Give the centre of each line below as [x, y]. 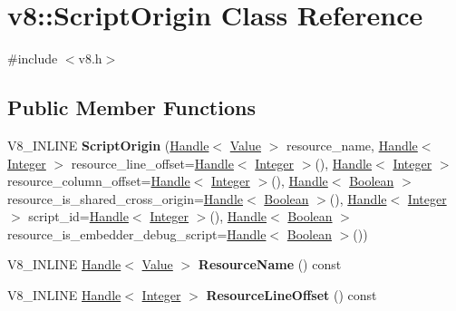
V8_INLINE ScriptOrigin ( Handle [108, 145]
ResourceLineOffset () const [291, 295]
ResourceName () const [270, 264]
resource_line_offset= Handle [152, 163]
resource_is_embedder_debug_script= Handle [137, 233]
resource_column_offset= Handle [99, 181]
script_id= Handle [78, 216]
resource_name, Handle [352, 145]
